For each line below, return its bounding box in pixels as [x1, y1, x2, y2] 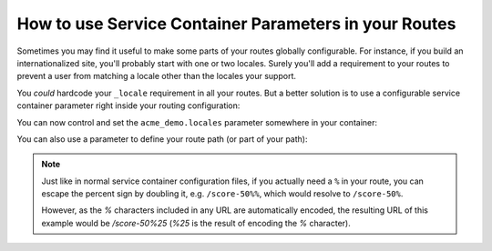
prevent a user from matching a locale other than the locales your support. [16, 71, 296, 82]
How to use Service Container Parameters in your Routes [16, 14, 456, 34]
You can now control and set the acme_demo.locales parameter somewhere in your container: [16, 116, 378, 127]
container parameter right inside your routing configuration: [16, 100, 241, 111]
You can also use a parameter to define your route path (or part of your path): [16, 133, 308, 145]
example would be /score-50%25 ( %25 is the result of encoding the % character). [41, 217, 351, 228]
